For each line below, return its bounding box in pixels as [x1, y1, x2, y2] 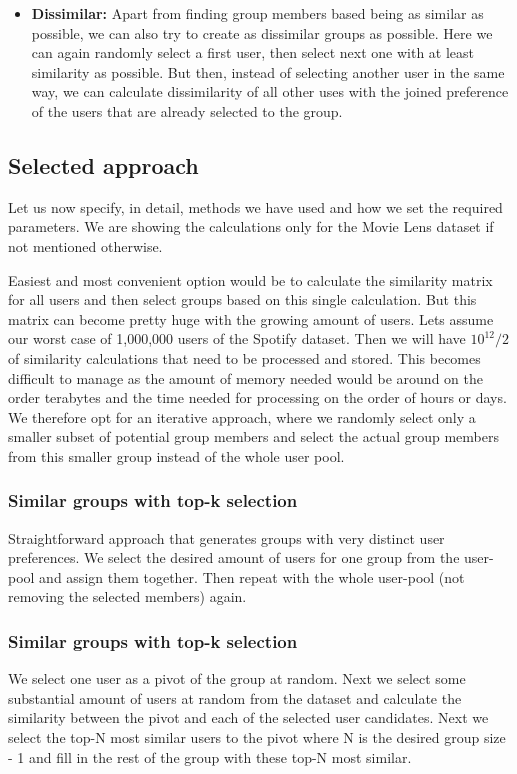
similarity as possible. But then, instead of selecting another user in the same [31, 61, 505, 82]
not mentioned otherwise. [8, 235, 163, 256]
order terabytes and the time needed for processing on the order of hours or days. [8, 387, 507, 408]
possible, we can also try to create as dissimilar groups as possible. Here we [31, 22, 493, 43]
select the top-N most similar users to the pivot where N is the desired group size [8, 727, 506, 748]
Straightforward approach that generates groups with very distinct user [8, 527, 445, 548]
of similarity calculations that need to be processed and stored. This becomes [8, 347, 481, 368]
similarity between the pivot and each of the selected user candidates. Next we [8, 707, 489, 728]
